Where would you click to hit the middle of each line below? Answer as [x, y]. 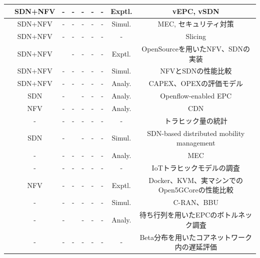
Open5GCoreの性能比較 [196, 190]
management [196, 143]
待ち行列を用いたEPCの [178, 215]
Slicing [196, 36]
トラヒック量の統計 [196, 120]
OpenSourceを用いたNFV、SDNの [196, 49]
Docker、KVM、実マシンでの [196, 180]
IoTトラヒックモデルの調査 [196, 167]
